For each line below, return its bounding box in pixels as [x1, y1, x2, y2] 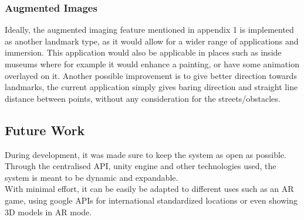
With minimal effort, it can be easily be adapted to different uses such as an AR [5, 183, 294, 195]
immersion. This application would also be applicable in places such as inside [5, 46, 282, 59]
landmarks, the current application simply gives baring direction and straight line [5, 81, 298, 93]
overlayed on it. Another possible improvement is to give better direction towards [5, 69, 297, 81]
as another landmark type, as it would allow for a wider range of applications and [5, 35, 299, 47]
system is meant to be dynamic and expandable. [5, 171, 178, 183]
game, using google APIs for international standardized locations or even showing [5, 194, 298, 206]
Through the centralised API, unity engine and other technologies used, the [5, 160, 276, 172]
